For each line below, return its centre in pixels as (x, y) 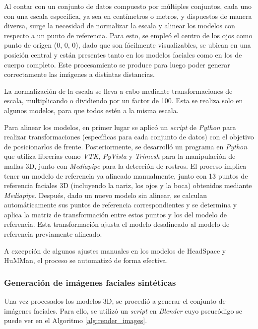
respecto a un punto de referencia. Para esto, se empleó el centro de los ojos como (128, 35)
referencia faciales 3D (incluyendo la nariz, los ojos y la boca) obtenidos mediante (128, 185)
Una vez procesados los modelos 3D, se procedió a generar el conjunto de (115, 301)
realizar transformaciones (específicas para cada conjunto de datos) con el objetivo (129, 137)
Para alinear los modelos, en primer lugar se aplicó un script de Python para (120, 127)
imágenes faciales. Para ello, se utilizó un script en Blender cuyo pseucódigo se (123, 310)
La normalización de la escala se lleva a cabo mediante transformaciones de (118, 91)
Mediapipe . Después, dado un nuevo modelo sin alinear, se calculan (106, 195)
